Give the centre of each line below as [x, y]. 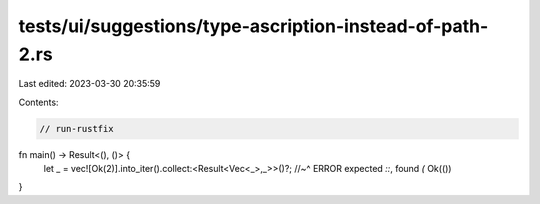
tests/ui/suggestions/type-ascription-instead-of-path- [253, 26]
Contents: [38, 102]
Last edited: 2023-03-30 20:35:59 [89, 84]
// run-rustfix [76, 128]
